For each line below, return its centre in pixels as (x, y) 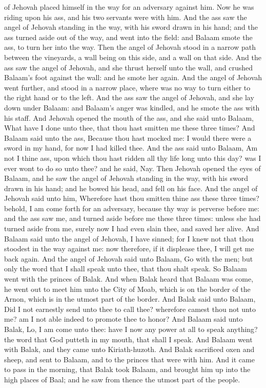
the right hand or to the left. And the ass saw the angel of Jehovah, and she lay (129, 97)
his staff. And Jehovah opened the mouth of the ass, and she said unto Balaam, (129, 117)
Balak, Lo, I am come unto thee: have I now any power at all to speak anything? (131, 329)
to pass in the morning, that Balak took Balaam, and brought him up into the (127, 369)
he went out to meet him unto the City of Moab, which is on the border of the (127, 289)
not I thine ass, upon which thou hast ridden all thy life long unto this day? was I (133, 158)
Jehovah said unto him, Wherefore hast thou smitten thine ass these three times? (132, 198)
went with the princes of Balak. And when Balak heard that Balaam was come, (129, 279)
